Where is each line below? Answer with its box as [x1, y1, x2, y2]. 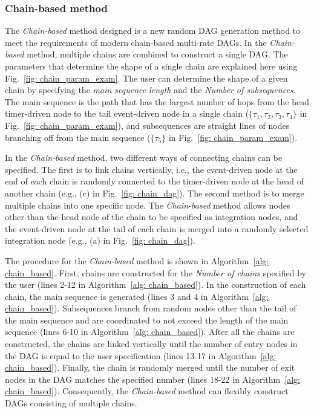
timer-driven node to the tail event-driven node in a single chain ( [5, 107, 249, 120]
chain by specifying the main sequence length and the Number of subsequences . [5, 83, 296, 96]
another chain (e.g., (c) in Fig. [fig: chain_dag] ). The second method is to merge [5, 186, 304, 199]
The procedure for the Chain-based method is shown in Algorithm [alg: [5, 254, 269, 267]
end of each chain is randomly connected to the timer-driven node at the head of [5, 175, 304, 187]
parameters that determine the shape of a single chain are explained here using [5, 60, 298, 72]
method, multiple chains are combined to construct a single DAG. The [27, 48, 288, 60]
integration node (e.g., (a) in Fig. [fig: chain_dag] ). [5, 234, 195, 247]
